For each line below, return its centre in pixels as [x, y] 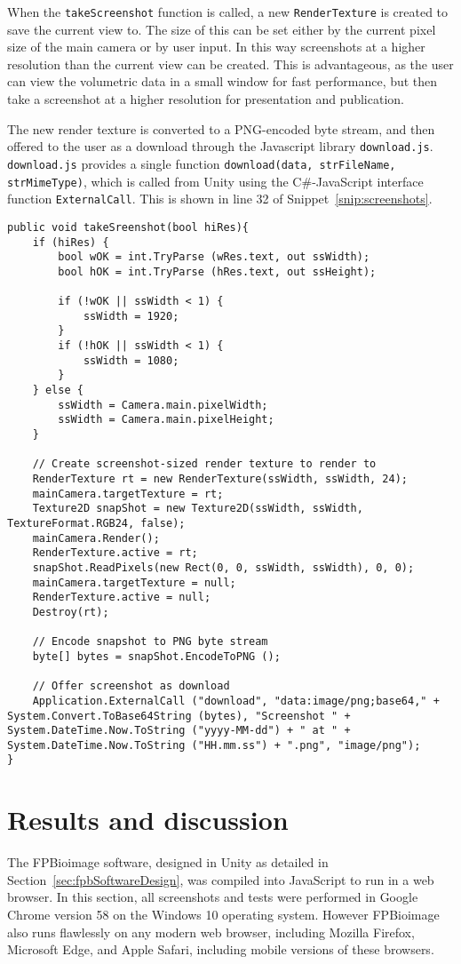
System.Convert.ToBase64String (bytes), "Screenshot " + [179, 716]
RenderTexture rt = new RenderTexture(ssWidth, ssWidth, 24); [220, 479]
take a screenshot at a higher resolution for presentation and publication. [206, 99]
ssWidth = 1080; [131, 360]
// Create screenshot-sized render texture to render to [204, 464]
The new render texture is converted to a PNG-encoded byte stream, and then [221, 128]
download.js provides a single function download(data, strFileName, [202, 163]
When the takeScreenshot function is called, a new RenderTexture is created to [228, 12]
